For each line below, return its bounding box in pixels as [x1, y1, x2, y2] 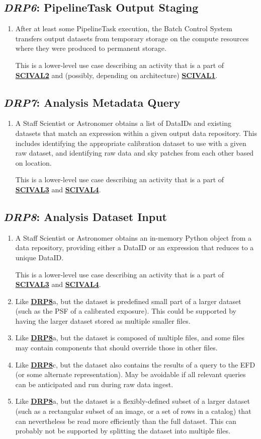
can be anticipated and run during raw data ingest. [15, 379, 173, 389]
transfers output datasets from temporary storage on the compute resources [15, 33, 249, 43]
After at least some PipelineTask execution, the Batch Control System [15, 23, 232, 34]
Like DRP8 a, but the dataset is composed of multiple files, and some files [15, 332, 244, 343]
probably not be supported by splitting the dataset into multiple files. [15, 425, 230, 436]
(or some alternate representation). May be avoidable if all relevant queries [15, 369, 246, 380]
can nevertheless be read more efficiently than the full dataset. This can [15, 415, 236, 426]
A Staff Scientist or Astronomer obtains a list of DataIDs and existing [15, 118, 231, 128]
